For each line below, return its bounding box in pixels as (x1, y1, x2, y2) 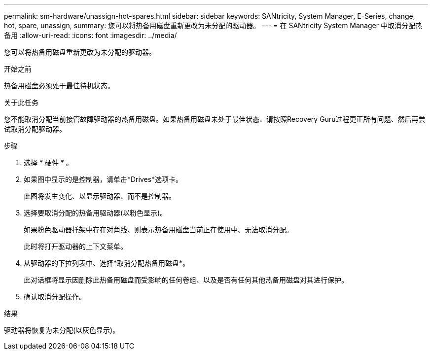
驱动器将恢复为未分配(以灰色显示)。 (4, 326, 120, 334)
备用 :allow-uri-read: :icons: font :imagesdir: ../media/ (4, 31, 177, 39)
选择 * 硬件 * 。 (24, 158, 73, 167)
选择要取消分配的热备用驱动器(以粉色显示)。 (24, 209, 167, 217)
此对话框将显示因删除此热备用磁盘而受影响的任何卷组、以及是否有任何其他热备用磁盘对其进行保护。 (24, 276, 348, 284)
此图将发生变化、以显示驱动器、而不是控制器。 (24, 192, 176, 200)
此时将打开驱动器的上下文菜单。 (24, 242, 127, 250)
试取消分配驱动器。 (4, 125, 66, 133)
